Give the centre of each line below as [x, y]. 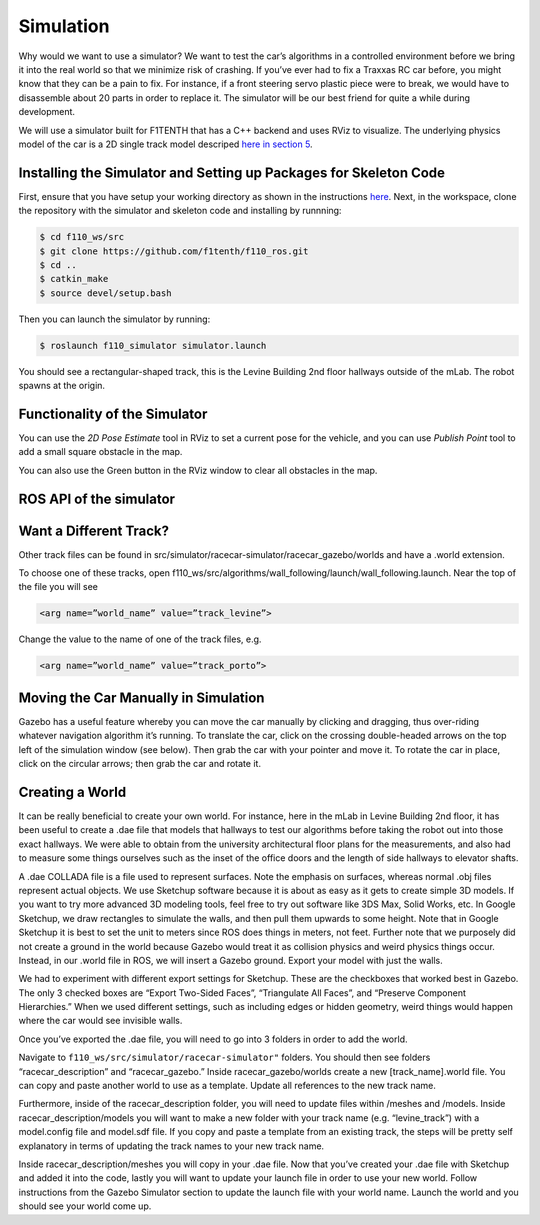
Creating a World [72, 791]
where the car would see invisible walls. [100, 1021]
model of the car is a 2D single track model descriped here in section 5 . [166, 144]
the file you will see [58, 587]
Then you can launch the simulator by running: [114, 319]
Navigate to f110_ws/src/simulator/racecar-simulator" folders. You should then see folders [224, 1057]
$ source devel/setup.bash [105, 293]
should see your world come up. [85, 1206]
